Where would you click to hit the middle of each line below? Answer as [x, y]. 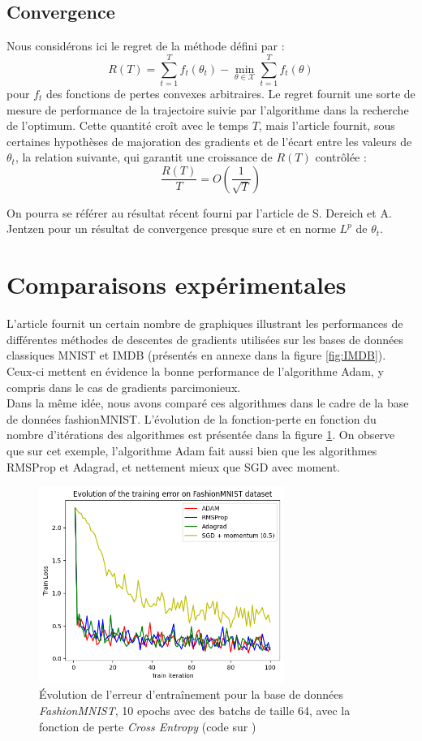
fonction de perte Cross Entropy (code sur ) [148, 726]
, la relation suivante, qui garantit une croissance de [144, 157]
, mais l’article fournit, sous [327, 125]
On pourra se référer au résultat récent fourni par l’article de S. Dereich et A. [199, 212]
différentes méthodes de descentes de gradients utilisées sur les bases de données [205, 339]
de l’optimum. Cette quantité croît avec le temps [127, 125]
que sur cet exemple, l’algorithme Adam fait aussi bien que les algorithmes [192, 450]
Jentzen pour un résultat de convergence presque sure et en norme [171, 228]
